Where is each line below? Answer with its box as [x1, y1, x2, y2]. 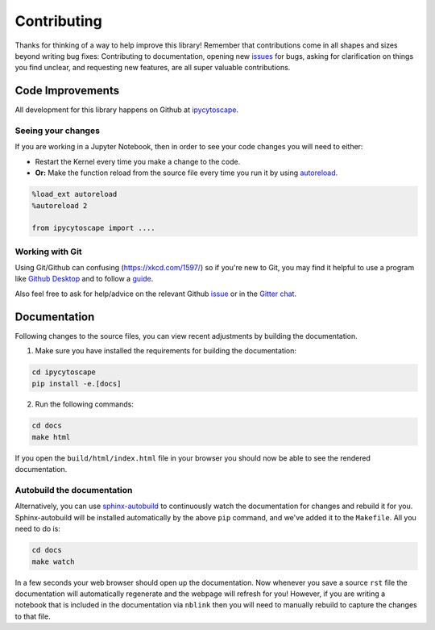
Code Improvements [14, 84, 120, 98]
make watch [31, 557, 75, 566]
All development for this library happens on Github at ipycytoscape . [14, 105, 239, 115]
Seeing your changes [14, 125, 101, 136]
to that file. [14, 611, 52, 621]
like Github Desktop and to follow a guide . [14, 274, 154, 284]
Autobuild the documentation [14, 485, 133, 495]
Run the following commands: [35, 399, 135, 409]
